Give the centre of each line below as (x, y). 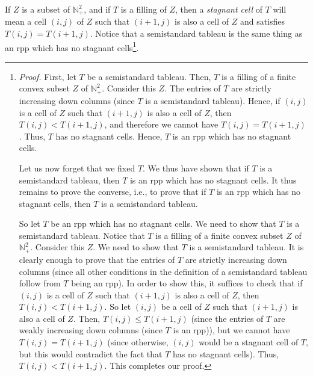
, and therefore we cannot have (161, 124)
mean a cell (26, 21)
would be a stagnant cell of (249, 342)
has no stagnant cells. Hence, (109, 136)
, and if (97, 9)
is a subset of (46, 9)
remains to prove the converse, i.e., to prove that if (113, 192)
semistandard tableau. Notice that (82, 235)
